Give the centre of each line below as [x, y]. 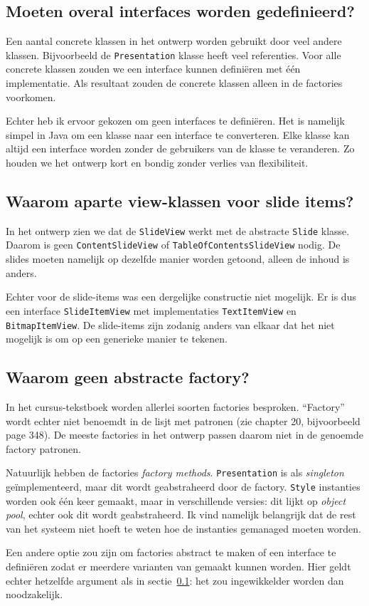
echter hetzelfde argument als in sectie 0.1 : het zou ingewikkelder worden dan [175, 580]
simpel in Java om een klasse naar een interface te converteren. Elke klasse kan [178, 134]
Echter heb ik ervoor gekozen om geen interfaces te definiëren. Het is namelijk [175, 121]
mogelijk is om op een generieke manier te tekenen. [117, 339]
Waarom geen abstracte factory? [128, 377]
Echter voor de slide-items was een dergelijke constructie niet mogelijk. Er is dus [181, 297]
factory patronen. [43, 448]
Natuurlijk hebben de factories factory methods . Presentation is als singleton [175, 472]
